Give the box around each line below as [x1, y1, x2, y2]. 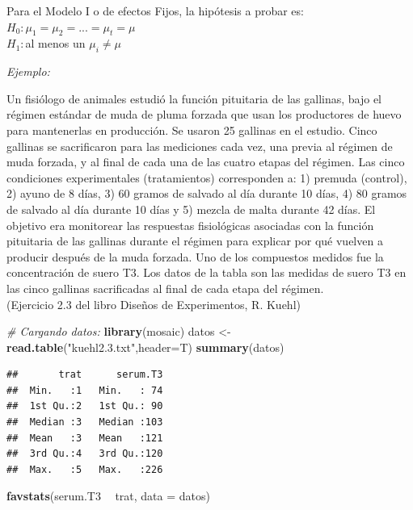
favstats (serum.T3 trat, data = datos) [6, 487, 210, 504]
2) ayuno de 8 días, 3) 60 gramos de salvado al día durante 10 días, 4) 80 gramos [6, 185, 407, 202]
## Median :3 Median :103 [6, 416, 163, 428]
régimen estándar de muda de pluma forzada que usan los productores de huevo [6, 106, 402, 123]
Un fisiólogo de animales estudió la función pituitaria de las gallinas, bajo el [6, 90, 382, 107]
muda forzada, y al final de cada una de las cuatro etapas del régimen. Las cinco [6, 153, 405, 170]
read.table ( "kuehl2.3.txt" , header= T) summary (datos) [6, 338, 284, 355]
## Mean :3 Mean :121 [6, 432, 163, 444]
